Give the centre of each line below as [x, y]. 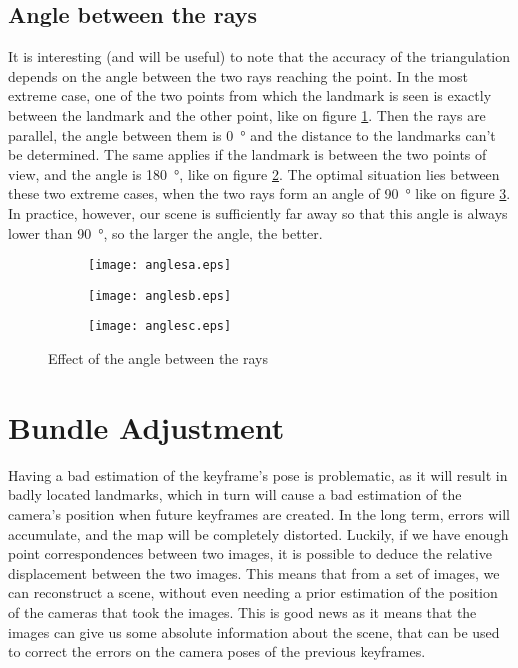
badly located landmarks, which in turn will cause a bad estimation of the [235, 494]
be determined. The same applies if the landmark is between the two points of [247, 154]
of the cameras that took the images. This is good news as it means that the [242, 611]
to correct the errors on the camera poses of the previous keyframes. [217, 651]
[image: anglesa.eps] [160, 265]
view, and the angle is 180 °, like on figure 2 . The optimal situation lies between [254, 173]
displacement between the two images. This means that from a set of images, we [254, 572]
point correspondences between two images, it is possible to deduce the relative [250, 553]
